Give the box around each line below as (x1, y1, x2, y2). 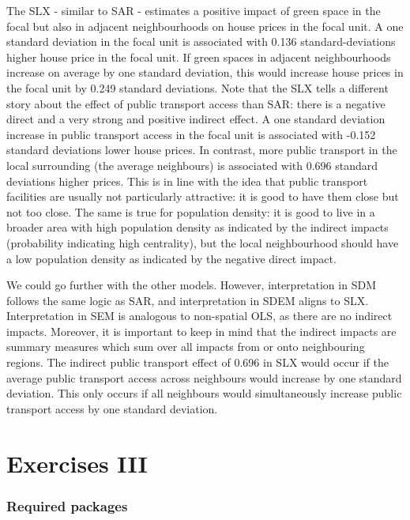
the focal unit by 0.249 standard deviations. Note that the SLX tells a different (6, 79, 389, 96)
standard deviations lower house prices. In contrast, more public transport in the (6, 141, 397, 158)
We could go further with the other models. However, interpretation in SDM (6, 277, 376, 293)
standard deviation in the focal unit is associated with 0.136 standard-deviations (6, 33, 396, 50)
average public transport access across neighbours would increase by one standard (6, 369, 402, 386)
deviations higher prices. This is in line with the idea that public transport (6, 172, 368, 189)
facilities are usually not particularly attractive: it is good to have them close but (6, 188, 399, 205)
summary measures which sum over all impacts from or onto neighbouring (6, 338, 365, 355)
